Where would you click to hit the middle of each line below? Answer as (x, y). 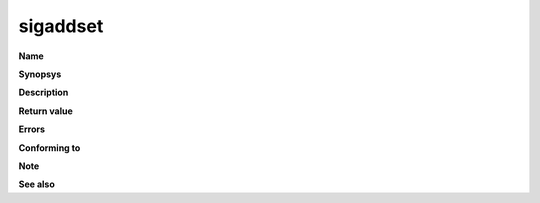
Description (43, 92)
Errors (31, 129)
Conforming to (49, 147)
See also (36, 184)
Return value (46, 111)
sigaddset (61, 26)
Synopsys (40, 74)
